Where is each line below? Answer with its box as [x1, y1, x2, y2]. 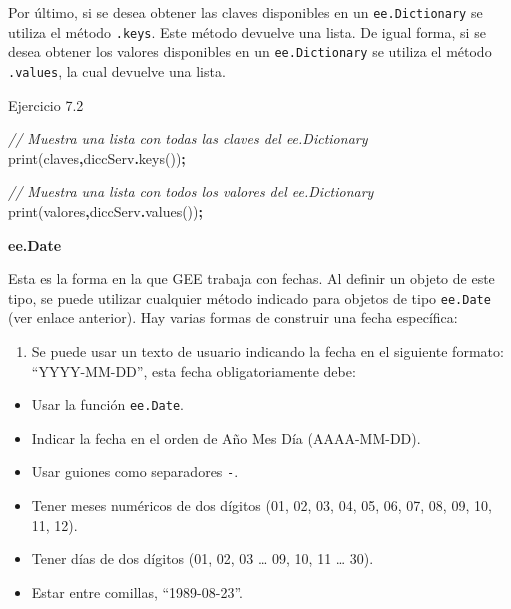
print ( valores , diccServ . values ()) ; [8, 201, 203, 221]
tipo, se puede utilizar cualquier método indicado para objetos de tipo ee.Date [8, 287, 491, 308]
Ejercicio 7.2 [8, 94, 84, 115]
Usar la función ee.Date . [31, 394, 184, 415]
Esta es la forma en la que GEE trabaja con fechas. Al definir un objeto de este [8, 268, 495, 289]
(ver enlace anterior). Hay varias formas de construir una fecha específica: [8, 307, 458, 328]
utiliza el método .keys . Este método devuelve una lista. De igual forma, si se [8, 21, 486, 42]
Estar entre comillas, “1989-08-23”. [31, 581, 243, 602]
